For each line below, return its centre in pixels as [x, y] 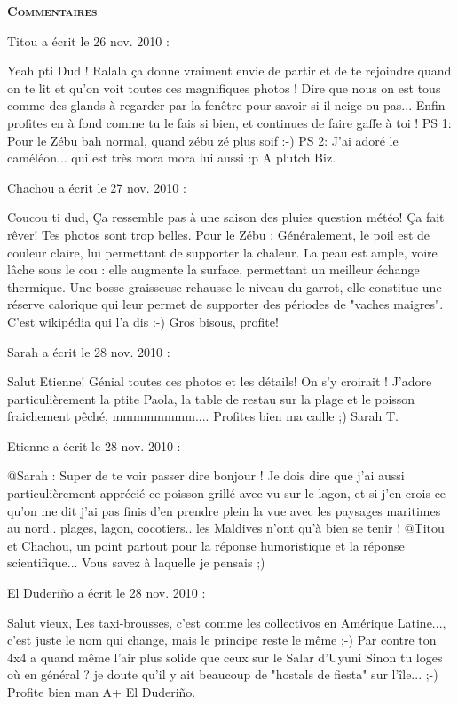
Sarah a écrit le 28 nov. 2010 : [89, 351]
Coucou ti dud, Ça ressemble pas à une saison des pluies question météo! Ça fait [226, 217]
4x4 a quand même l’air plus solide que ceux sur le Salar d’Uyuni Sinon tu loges [225, 657]
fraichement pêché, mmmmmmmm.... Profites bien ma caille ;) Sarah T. [203, 416]
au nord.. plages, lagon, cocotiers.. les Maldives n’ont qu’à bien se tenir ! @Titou [226, 528]
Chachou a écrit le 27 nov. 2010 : [97, 187]
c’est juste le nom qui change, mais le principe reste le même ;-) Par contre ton [222, 640]
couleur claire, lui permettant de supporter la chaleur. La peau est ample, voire [222, 252]
